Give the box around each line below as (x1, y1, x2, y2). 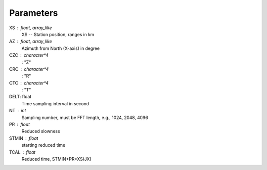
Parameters (9, 7, 58, 18)
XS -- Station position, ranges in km (21, 31, 94, 37)
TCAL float (9, 149, 36, 155)
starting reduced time (21, 142, 66, 148)
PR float (9, 122, 30, 127)
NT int (9, 108, 26, 114)
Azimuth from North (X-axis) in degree (21, 45, 100, 51)
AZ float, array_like (9, 39, 52, 44)
